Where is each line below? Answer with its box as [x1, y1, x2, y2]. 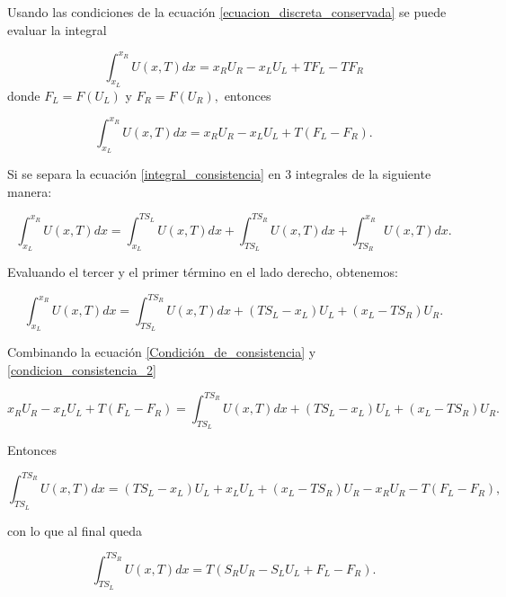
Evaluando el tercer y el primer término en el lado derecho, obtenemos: [7, 263, 398, 281]
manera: [7, 182, 52, 200]
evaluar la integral [7, 20, 107, 39]
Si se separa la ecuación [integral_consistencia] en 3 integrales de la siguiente [7, 165, 431, 183]
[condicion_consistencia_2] [7, 360, 156, 379]
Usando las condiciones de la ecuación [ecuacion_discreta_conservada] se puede [7, 3, 447, 21]
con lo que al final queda [7, 521, 143, 539]
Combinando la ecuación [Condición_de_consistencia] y [7, 343, 316, 361]
